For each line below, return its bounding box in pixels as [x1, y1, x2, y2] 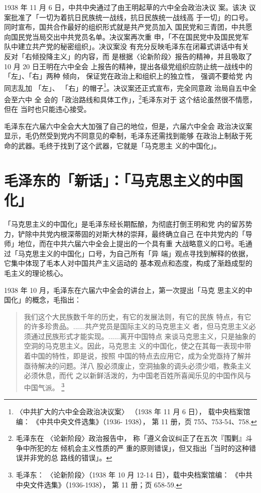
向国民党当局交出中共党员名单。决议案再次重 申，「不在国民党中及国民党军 [4, 31, 249, 42]
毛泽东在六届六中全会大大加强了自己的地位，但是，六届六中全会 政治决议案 [4, 120, 252, 131]
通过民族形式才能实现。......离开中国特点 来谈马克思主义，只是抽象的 [31, 331, 256, 341]
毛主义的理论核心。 [4, 267, 67, 278]
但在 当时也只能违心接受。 [4, 104, 91, 114]
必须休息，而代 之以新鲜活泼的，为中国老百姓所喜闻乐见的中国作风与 [24, 370, 251, 381]
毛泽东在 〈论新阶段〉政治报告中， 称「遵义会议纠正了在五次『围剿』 [16, 433, 246, 443]
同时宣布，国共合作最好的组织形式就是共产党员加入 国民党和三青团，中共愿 [4, 22, 252, 32]
